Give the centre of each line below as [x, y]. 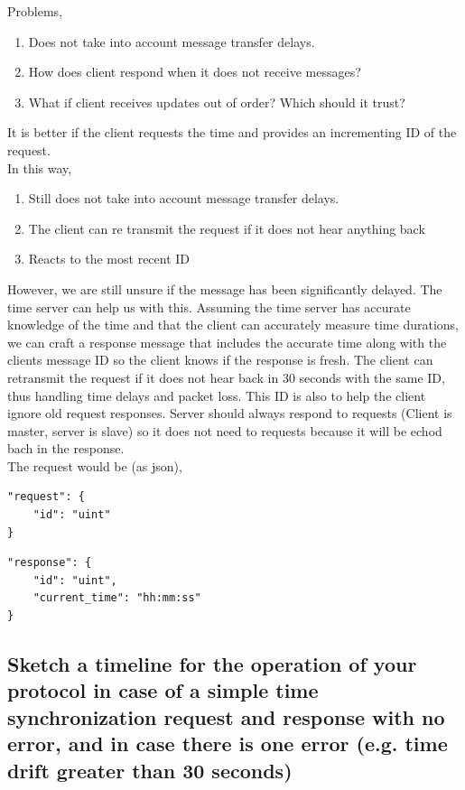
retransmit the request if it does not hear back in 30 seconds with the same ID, [226, 377]
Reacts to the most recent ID [109, 259]
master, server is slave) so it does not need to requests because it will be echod [225, 430]
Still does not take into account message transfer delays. [184, 198]
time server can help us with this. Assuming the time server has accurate [209, 307]
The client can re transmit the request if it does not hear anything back [227, 228]
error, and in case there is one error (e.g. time [228, 744]
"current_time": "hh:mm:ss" [117, 598]
